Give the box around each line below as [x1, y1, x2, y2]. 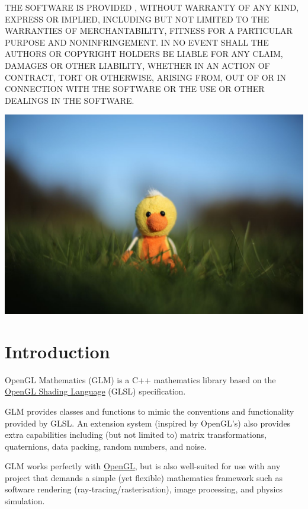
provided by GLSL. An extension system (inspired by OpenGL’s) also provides [5, 416, 291, 429]
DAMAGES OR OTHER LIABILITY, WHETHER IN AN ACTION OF [5, 59, 270, 71]
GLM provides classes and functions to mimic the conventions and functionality [5, 405, 294, 417]
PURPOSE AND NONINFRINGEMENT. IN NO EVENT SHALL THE [5, 36, 269, 48]
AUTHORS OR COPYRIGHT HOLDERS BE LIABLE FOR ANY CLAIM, [5, 47, 283, 60]
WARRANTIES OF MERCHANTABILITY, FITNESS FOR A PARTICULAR [5, 24, 293, 37]
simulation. [5, 495, 45, 507]
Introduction [5, 339, 110, 363]
